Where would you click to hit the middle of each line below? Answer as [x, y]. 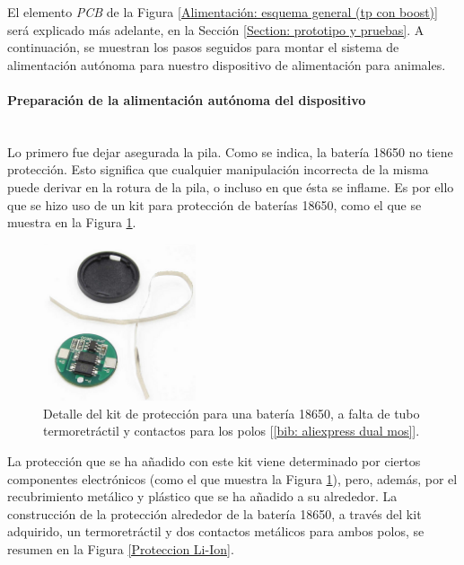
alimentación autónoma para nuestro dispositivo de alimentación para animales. [227, 64]
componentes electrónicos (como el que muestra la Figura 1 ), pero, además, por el [232, 478]
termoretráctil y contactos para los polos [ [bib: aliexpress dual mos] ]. [232, 431]
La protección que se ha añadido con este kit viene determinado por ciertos [214, 460]
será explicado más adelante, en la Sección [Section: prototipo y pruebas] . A [216, 29]
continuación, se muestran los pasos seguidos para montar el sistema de [203, 47]
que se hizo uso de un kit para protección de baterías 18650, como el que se [214, 204]
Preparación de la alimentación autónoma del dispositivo [187, 99]
